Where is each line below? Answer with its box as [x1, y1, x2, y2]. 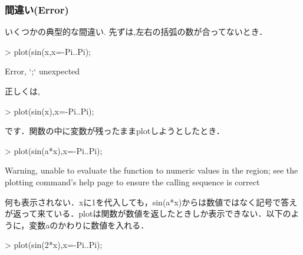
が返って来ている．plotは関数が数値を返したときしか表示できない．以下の [5, 207, 291, 220]
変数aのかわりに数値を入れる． [29, 218, 149, 231]
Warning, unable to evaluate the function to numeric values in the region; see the [5, 164, 298, 176]
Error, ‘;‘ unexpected [5, 65, 80, 77]
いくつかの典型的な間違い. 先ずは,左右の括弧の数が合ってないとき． [5, 25, 268, 38]
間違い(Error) [5, 2, 69, 17]
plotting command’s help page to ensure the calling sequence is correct [5, 175, 260, 188]
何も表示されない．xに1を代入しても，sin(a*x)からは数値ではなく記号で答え [5, 195, 298, 208]
